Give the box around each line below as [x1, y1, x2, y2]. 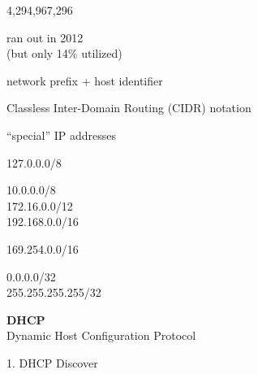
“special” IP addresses [6, 126, 117, 143]
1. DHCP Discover [6, 354, 98, 371]
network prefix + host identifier [6, 72, 163, 89]
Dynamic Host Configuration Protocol [6, 327, 196, 344]
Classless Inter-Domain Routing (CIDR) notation [6, 99, 252, 116]
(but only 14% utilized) [6, 45, 123, 62]
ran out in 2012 [6, 28, 84, 46]
